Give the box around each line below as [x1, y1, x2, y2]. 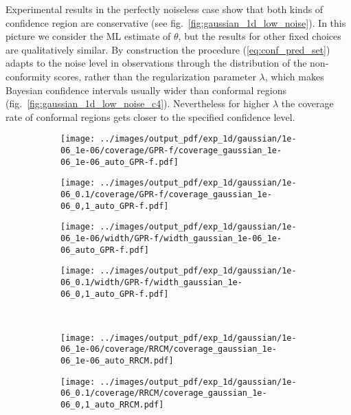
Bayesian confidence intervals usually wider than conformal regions [5, 82, 286, 97]
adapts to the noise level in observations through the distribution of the [5, 56, 307, 70]
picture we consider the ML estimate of [5, 29, 171, 43]
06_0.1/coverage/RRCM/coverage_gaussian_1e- [60, 388, 267, 399]
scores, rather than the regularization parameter [54, 69, 256, 83]
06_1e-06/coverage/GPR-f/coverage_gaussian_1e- [60, 146, 282, 155]
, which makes [264, 69, 324, 83]
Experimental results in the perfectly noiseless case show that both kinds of [5, 2, 324, 16]
